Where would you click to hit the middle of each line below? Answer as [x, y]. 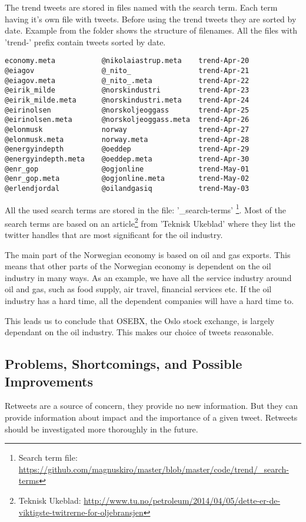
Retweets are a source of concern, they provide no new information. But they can [152, 406]
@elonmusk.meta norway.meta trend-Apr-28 [127, 139]
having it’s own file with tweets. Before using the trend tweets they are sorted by [151, 19]
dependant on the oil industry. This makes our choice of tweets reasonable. [139, 332]
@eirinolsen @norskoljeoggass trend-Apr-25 [127, 110]
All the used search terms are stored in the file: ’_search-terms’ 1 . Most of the [145, 209]
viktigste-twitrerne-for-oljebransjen [81, 512]
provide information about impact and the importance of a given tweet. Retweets [151, 417]
